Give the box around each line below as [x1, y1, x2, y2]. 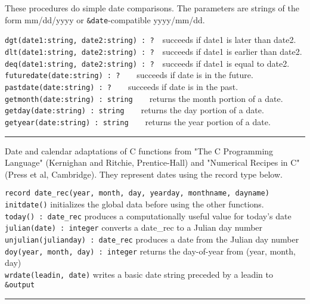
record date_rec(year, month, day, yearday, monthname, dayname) [5, 189, 269, 198]
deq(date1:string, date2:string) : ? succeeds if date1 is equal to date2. [5, 57, 290, 69]
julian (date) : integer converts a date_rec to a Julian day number [5, 221, 263, 234]
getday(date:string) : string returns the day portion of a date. [5, 104, 264, 116]
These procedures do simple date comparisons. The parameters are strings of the [5, 2, 299, 14]
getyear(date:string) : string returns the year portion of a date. [5, 115, 271, 128]
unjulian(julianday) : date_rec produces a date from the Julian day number [5, 232, 299, 245]
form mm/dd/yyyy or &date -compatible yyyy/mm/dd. [5, 13, 205, 26]
